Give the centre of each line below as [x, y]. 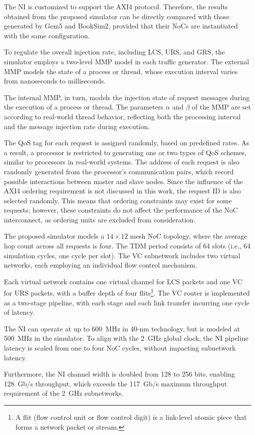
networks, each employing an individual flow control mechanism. [101, 265]
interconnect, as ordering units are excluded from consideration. [100, 219]
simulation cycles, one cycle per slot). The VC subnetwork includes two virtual [122, 255]
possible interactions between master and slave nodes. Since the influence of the [124, 181]
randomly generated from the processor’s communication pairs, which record [119, 171]
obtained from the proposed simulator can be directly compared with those [117, 16]
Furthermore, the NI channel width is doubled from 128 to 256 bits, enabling [120, 374]
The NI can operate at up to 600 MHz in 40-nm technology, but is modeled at [122, 328]
